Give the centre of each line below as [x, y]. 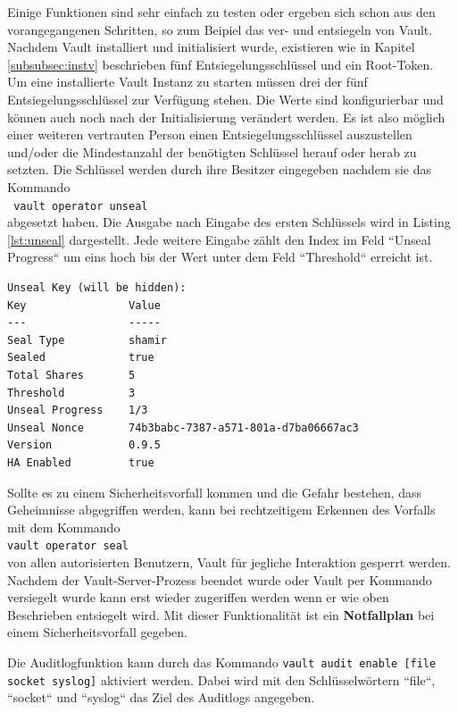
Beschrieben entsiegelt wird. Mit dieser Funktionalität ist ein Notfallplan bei [221, 614]
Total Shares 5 [71, 375]
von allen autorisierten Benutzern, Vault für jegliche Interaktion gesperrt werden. [229, 561]
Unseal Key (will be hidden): [97, 287]
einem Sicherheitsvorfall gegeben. [97, 632]
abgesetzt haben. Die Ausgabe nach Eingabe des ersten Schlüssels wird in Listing [229, 222]
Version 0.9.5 [84, 445]
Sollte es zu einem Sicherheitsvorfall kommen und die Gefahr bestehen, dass [215, 492]
